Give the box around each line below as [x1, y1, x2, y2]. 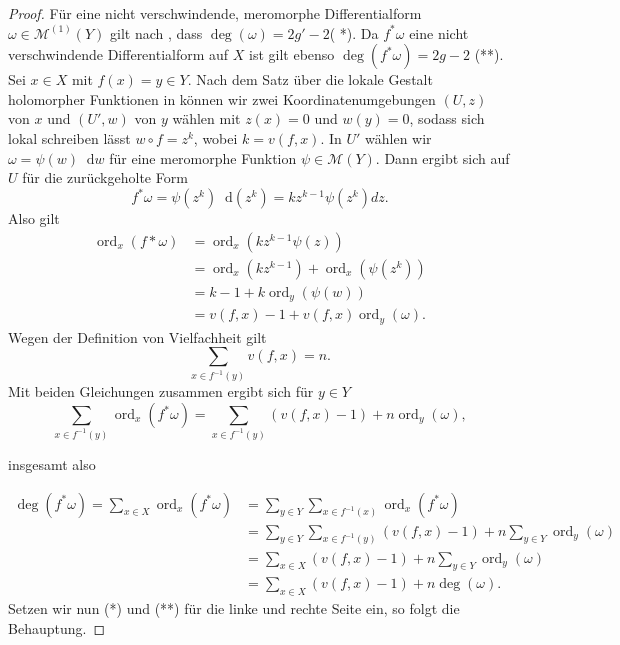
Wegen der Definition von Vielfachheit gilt [8, 326, 267, 347]
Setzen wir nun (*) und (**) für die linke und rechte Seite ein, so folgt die [8, 598, 460, 619]
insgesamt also [8, 453, 96, 474]
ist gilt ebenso [249, 44, 335, 65]
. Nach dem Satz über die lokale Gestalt [187, 69, 433, 90]
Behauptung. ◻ [8, 617, 106, 638]
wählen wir [365, 127, 432, 148]
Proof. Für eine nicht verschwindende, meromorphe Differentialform [8, 3, 422, 23]
